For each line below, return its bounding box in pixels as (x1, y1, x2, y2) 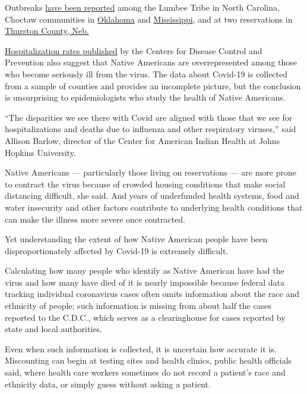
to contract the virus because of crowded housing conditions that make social (5, 177, 286, 190)
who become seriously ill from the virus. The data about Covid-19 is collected (5, 67, 288, 80)
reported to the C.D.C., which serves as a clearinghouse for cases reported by (5, 311, 286, 323)
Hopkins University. (5, 146, 76, 158)
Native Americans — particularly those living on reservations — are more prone (5, 166, 296, 179)
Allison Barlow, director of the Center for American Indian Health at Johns (5, 134, 280, 146)
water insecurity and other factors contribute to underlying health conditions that (5, 201, 303, 213)
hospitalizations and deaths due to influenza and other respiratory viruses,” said (5, 123, 296, 135)
